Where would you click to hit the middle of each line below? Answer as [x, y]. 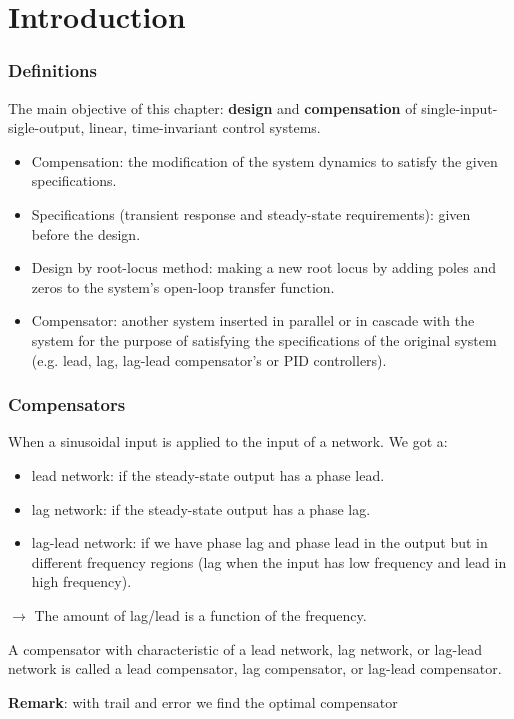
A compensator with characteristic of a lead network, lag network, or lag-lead [245, 648]
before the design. [86, 233]
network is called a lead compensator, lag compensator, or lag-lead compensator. [255, 668]
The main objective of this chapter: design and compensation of [212, 107]
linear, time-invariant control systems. [204, 127]
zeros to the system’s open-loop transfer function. [183, 286]
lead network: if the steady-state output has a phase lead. [208, 474]
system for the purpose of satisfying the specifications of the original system [264, 339]
